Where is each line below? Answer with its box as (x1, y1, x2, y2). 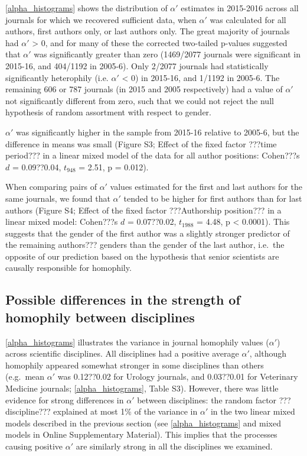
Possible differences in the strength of (5, 290, 240, 309)
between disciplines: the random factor (137, 393, 277, 406)
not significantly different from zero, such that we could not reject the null (5, 94, 274, 106)
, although (249, 347, 287, 360)
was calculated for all (210, 13, 286, 25)
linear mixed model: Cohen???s (5, 215, 118, 228)
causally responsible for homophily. (5, 261, 132, 274)
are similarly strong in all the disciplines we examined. (76, 440, 273, 452)
